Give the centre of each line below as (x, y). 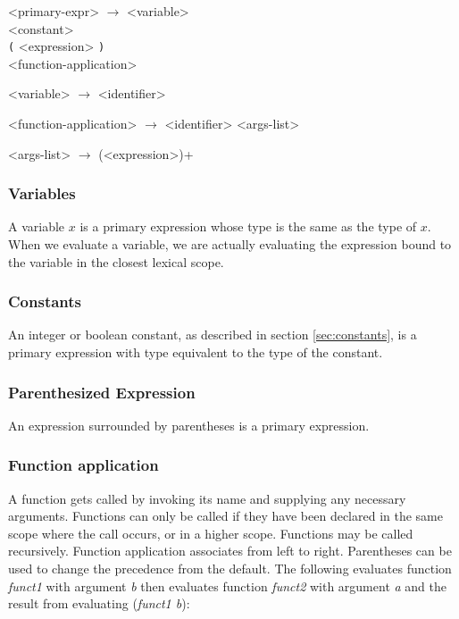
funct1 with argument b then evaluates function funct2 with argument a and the (228, 586)
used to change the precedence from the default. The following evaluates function (230, 569)
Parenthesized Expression (102, 392)
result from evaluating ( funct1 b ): (99, 603)
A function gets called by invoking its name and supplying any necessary (207, 498)
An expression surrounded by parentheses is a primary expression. (189, 425)
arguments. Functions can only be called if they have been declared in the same (225, 516)
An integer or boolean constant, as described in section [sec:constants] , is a (213, 335)
